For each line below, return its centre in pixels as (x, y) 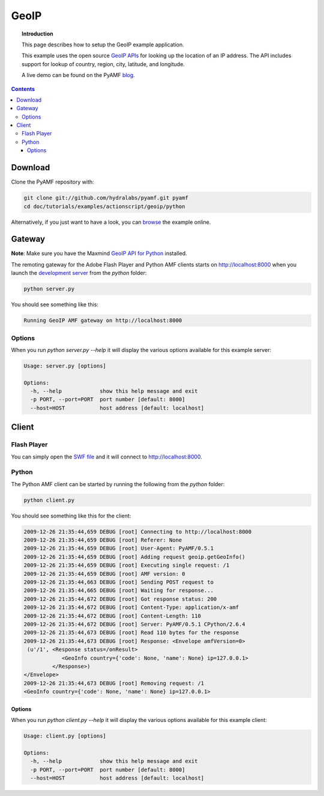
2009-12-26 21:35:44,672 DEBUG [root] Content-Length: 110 (112, 616)
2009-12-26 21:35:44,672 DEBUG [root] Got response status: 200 (120, 599)
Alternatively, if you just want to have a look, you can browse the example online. (111, 222)
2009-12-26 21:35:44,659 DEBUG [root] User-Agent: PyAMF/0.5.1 (119, 548)
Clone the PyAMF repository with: (52, 182)
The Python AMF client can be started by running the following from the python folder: (118, 484)
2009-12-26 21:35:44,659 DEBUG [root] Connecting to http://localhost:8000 (138, 532)
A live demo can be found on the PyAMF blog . (78, 75)
